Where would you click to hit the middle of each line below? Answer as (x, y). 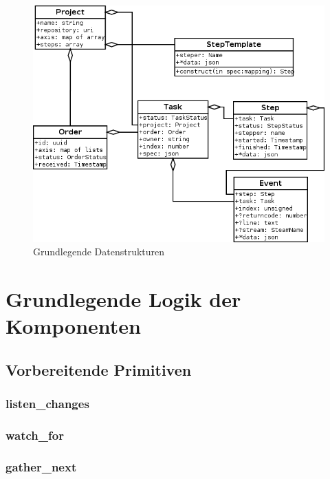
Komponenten (73, 326)
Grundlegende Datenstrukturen (99, 252)
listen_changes (47, 404)
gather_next (41, 466)
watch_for (35, 435)
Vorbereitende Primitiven (99, 369)
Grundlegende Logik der (123, 299)
